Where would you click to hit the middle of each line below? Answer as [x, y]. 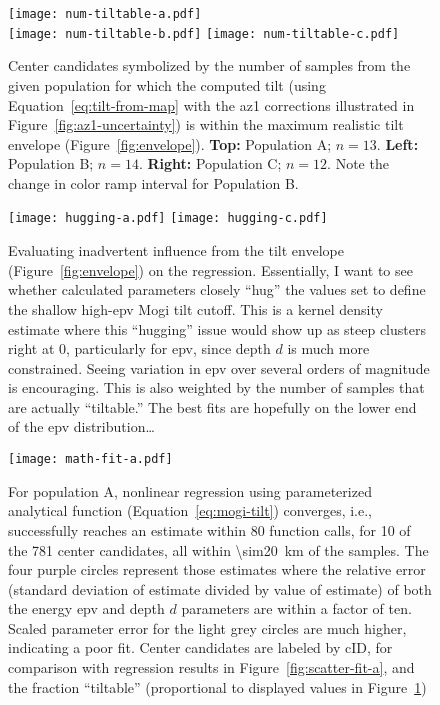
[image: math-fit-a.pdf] [90, 459]
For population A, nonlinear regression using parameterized [190, 490]
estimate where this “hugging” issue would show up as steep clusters [217, 328]
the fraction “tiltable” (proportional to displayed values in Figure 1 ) [217, 686]
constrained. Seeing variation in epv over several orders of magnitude [219, 367]
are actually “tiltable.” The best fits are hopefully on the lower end [212, 406]
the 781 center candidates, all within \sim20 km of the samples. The [218, 549]
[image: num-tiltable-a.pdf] [105, 14]
